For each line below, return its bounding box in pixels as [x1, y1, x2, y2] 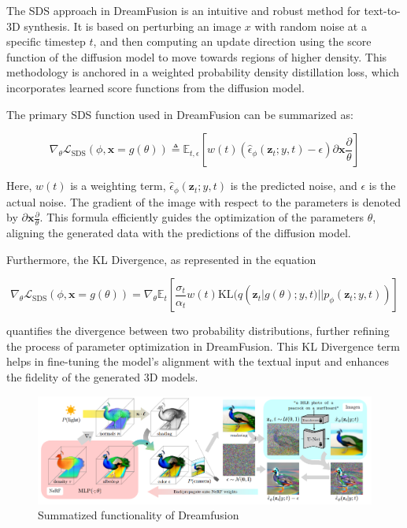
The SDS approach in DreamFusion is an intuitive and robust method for [6, 2, 361, 18]
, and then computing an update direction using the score [93, 33, 372, 50]
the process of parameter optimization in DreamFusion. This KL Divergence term [6, 337, 400, 354]
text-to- [364, 2, 401, 18]
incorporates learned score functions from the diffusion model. [6, 79, 305, 95]
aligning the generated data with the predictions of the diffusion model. [6, 225, 351, 241]
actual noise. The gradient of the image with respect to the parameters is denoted [6, 193, 401, 210]
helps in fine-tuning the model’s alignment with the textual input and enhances [6, 353, 389, 370]
